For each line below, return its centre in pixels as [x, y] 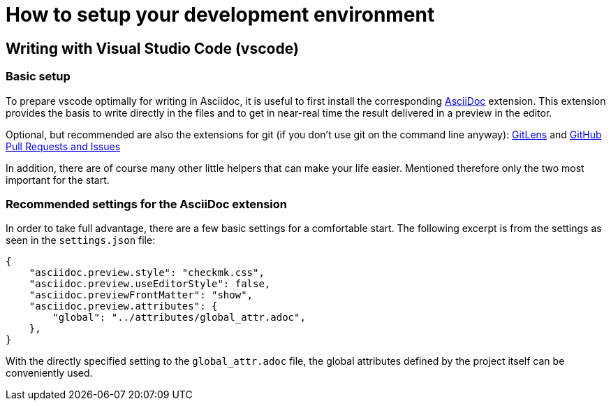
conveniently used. [49, 373]
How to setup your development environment [220, 15]
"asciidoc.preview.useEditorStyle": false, [150, 284]
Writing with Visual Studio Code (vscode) [152, 48]
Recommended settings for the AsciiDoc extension [146, 204]
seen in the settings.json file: [81, 240]
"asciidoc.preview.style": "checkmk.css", [147, 273]
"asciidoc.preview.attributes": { [123, 306]
